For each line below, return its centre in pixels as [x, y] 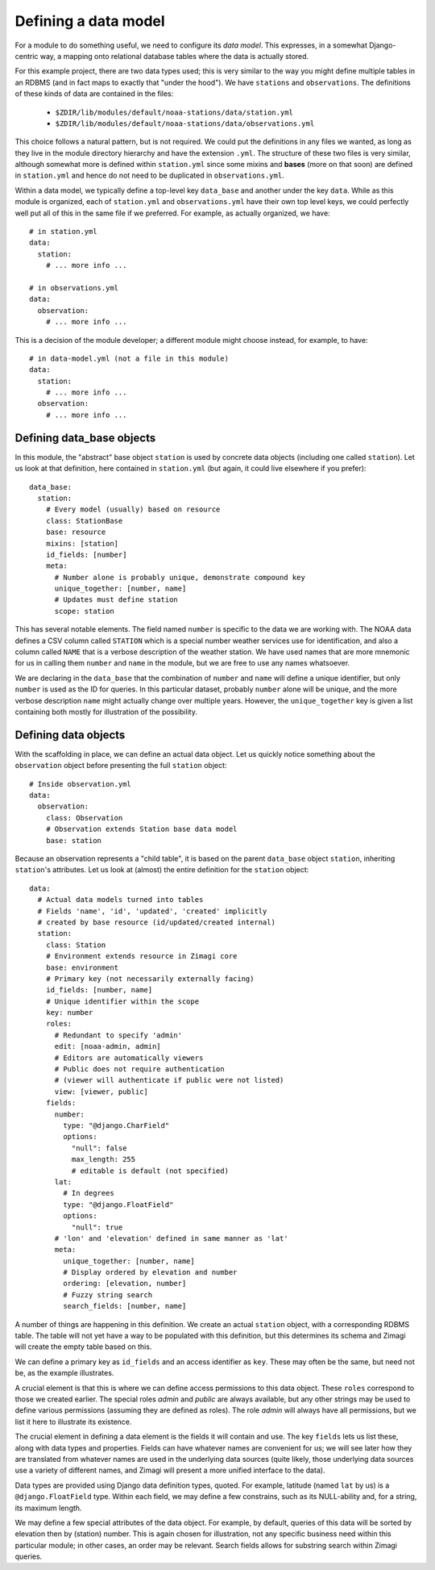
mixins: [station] [82, 543]
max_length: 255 [104, 1159]
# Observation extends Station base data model [141, 829]
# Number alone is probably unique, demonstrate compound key [180, 577]
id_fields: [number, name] [99, 990]
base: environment [82, 967]
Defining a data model [90, 21]
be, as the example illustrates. [64, 1373]
